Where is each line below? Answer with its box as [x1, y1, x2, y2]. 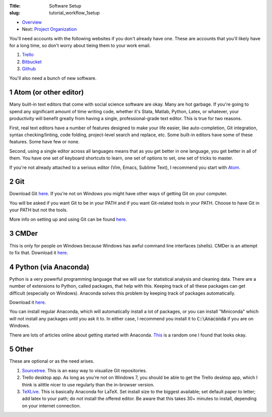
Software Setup [49, 3, 82, 9]
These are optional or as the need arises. [9, 358, 95, 364]
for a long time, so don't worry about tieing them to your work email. [9, 42, 151, 48]
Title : [9, 3, 21, 9]
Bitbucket [22, 58, 42, 65]
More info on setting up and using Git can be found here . [9, 216, 127, 222]
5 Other [9, 345, 34, 354]
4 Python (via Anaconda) [9, 263, 90, 271]
